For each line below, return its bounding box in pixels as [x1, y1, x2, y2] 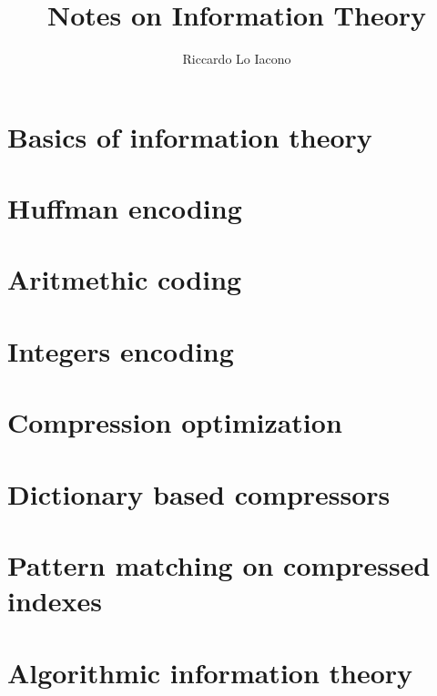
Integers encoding [7, 332, 234, 369]
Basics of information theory [7, 118, 372, 155]
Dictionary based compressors [7, 475, 391, 512]
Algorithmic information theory [7, 653, 413, 691]
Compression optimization [7, 404, 342, 441]
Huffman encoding [7, 189, 242, 227]
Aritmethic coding [7, 261, 242, 298]
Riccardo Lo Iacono [182, 49, 291, 68]
